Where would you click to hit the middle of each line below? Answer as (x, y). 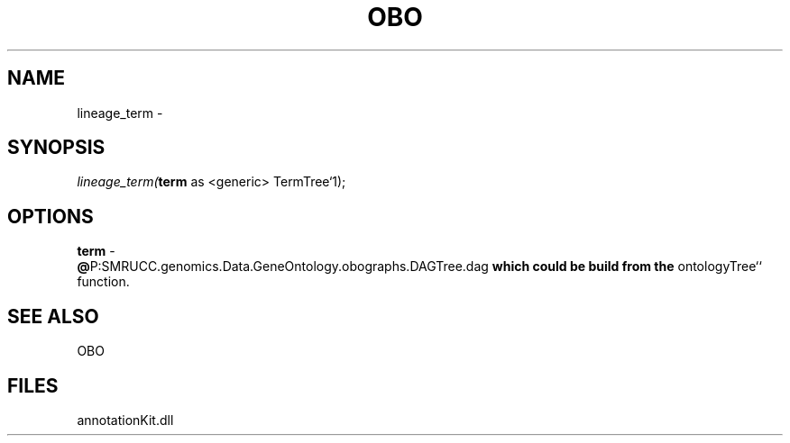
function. (103, 282)
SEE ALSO (53, 316)
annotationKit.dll (125, 420)
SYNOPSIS (56, 148)
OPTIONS (51, 216)
